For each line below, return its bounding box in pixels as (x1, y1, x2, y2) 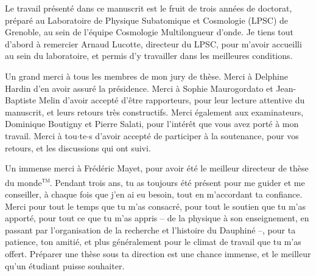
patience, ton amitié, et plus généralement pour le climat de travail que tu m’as (5, 235, 301, 248)
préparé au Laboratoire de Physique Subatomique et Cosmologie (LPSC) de (5, 13, 289, 26)
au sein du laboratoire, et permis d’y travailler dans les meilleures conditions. (5, 49, 293, 62)
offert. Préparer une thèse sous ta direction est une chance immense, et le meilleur (5, 247, 311, 260)
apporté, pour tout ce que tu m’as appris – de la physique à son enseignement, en (5, 212, 309, 224)
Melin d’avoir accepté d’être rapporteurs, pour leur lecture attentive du (38, 94, 305, 106)
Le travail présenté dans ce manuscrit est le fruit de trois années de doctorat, (5, 2, 292, 14)
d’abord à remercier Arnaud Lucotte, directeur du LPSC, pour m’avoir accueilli (5, 37, 302, 50)
